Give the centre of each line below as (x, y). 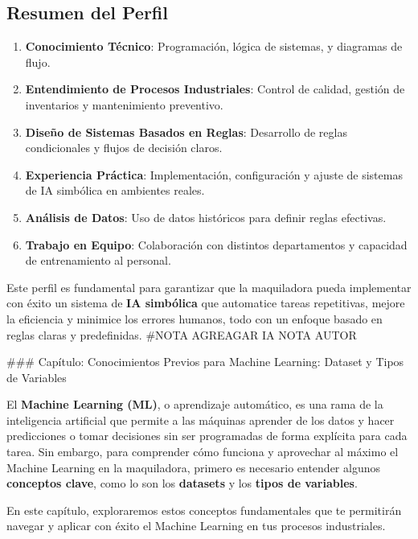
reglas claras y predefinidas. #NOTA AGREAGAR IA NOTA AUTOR (182, 334)
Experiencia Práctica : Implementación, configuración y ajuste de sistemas (214, 174)
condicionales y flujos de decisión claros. (124, 148)
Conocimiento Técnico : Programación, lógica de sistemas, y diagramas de (214, 46)
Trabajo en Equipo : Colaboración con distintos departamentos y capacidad (216, 244)
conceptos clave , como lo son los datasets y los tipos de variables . (182, 483)
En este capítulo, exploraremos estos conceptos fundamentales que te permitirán (204, 510)
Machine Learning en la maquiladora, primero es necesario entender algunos (193, 467)
